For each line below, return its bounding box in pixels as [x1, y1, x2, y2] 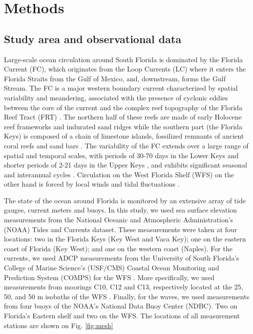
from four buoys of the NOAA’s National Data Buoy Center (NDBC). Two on [4, 301, 237, 311]
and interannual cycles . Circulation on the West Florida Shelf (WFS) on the [4, 169, 234, 179]
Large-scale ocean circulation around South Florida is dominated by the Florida [4, 54, 243, 64]
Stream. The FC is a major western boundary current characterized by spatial [4, 83, 238, 93]
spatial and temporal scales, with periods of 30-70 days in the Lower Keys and [4, 150, 239, 160]
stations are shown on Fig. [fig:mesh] [4, 320, 113, 330]
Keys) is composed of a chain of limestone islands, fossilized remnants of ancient [4, 131, 244, 141]
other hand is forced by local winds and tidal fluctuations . [4, 179, 180, 189]
